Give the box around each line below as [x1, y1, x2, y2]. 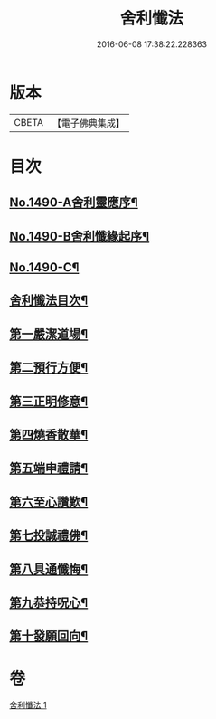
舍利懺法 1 [9, 700, 47, 711]
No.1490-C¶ [9, 260, 80, 276]
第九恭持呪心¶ [9, 594, 89, 610]
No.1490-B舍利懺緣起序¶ [9, 228, 150, 244]
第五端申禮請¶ [9, 460, 89, 476]
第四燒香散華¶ [9, 427, 89, 442]
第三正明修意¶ [9, 393, 89, 409]
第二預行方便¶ [9, 360, 89, 375]
